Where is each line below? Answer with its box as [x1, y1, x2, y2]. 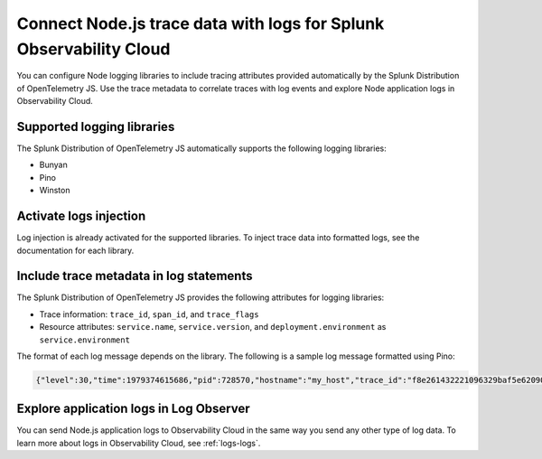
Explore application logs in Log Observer [16, 401, 250, 417]
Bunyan [39, 159, 68, 171]
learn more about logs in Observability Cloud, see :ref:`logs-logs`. [16, 437, 261, 448]
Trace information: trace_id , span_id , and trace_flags [39, 308, 259, 320]
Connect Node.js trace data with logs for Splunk [16, 14, 385, 33]
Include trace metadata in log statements [16, 268, 253, 284]
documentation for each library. [16, 245, 135, 256]
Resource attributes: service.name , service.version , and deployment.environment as [39, 322, 387, 333]
